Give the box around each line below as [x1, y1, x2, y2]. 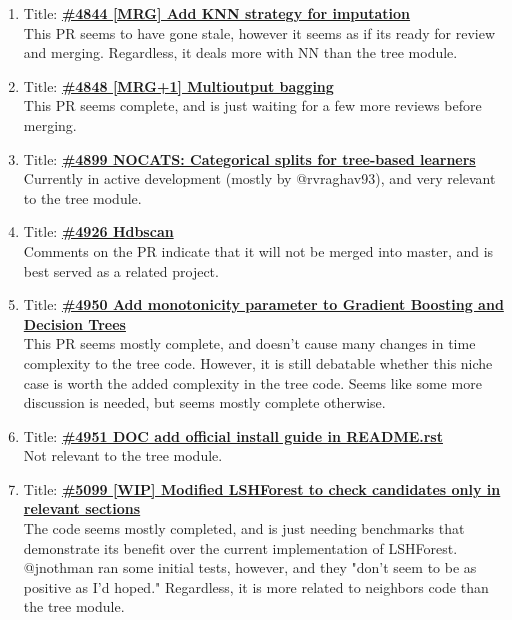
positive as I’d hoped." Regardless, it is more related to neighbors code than [23, 576, 489, 597]
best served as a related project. [23, 260, 219, 281]
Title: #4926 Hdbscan [23, 221, 174, 242]
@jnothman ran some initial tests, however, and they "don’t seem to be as [23, 557, 477, 578]
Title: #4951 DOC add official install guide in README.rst [23, 425, 443, 446]
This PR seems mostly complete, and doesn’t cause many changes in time [23, 333, 476, 354]
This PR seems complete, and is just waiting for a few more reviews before [23, 95, 482, 116]
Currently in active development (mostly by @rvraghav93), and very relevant [23, 168, 496, 189]
